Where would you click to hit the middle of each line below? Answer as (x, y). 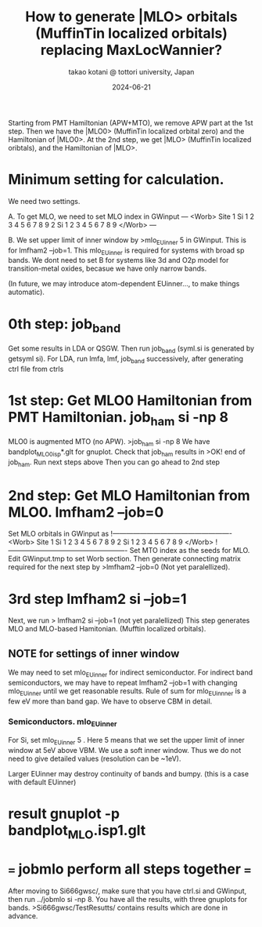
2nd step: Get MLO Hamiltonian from (129, 495)
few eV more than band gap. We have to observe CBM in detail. (110, 701)
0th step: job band (65, 325)
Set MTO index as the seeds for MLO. (190, 551)
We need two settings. (44, 201)
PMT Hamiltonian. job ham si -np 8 (118, 418)
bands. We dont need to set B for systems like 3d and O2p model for (118, 260)
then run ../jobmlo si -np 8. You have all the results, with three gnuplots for (128, 899)
